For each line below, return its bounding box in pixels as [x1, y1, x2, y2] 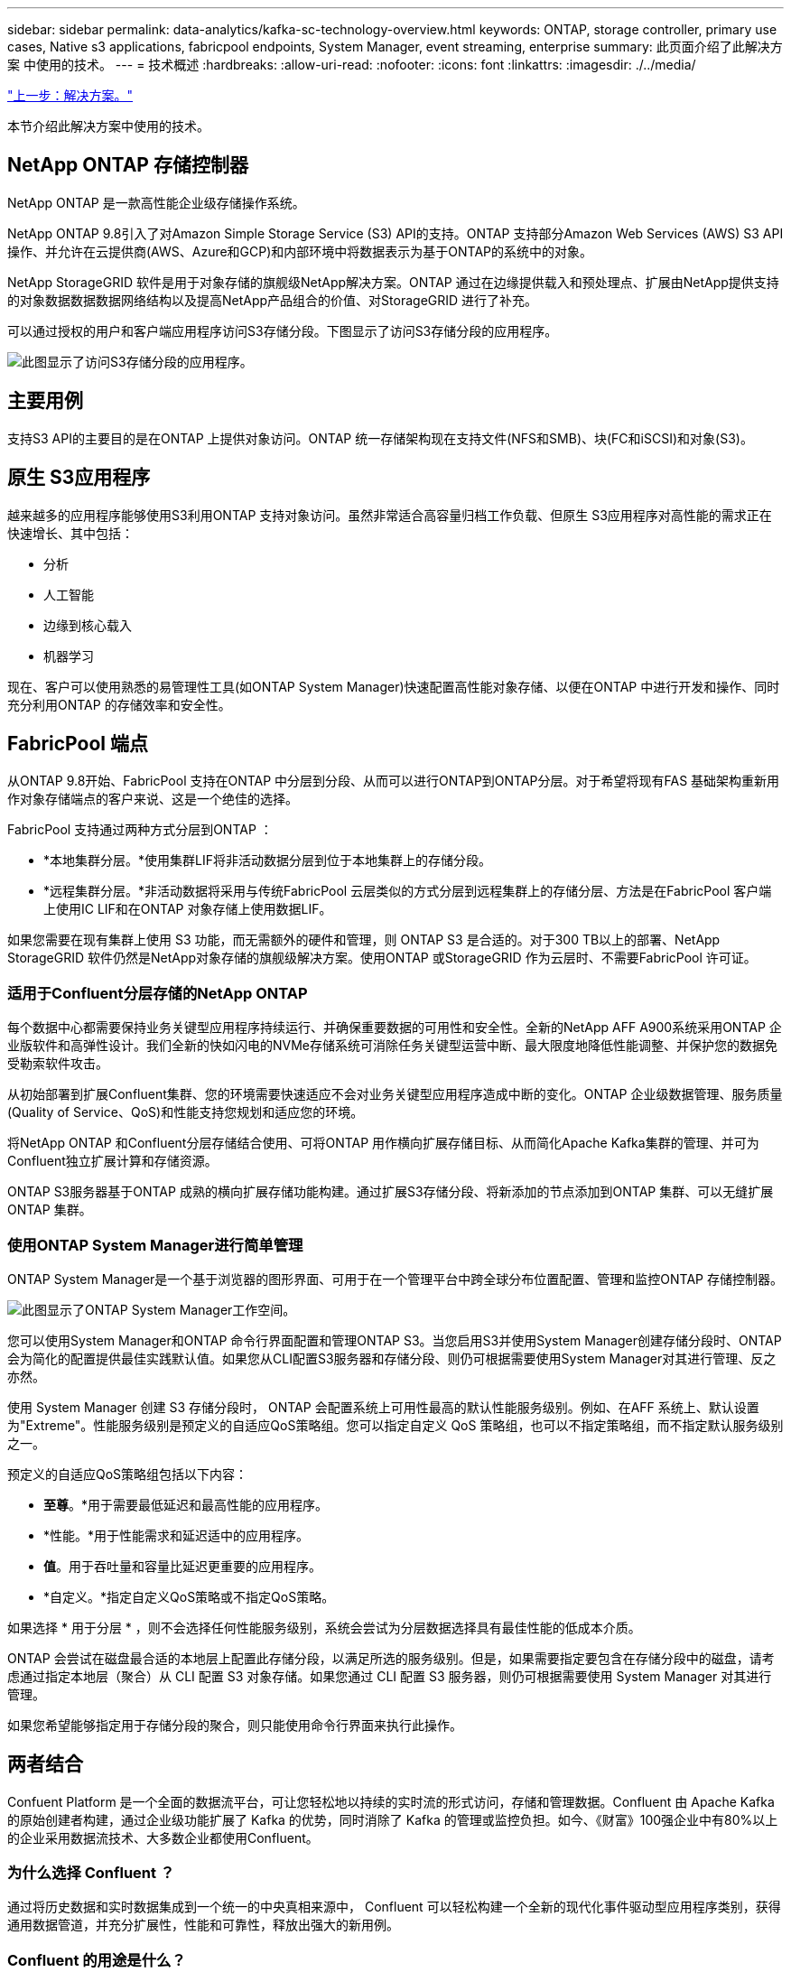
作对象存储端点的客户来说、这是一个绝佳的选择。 [7, 791, 298, 807]
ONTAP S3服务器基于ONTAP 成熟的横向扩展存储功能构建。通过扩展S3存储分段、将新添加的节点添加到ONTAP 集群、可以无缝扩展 [7, 1184, 774, 1200]
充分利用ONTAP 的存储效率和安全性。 [7, 696, 231, 712]
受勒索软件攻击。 [7, 1056, 108, 1072]
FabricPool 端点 [7, 731, 148, 755]
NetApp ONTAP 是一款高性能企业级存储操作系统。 [7, 194, 305, 210]
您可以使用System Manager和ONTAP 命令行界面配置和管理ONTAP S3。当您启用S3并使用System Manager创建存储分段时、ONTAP [7, 1332, 782, 1348]
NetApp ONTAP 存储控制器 [7, 153, 248, 177]
